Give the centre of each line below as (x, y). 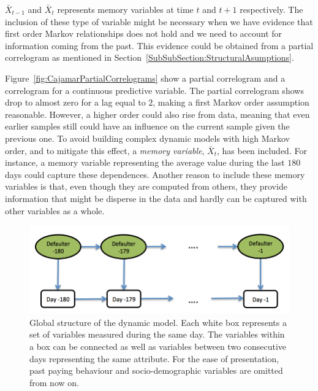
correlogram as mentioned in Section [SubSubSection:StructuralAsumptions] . (150, 57)
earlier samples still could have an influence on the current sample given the (147, 126)
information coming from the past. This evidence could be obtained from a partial (159, 45)
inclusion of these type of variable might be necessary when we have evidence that (159, 21)
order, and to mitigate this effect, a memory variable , (105, 150)
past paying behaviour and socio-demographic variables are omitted (156, 370)
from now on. (54, 382)
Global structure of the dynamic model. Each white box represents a (158, 322)
